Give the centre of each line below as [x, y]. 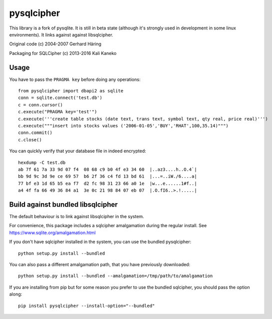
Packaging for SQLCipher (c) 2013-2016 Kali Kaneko [63, 53]
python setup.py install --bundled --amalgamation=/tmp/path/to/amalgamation [116, 276]
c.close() [30, 140]
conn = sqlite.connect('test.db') [60, 98]
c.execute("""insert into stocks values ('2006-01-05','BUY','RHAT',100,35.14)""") [124, 126]
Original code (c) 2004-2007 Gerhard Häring [55, 44]
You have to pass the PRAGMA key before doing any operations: [75, 79]
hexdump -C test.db [42, 162]
